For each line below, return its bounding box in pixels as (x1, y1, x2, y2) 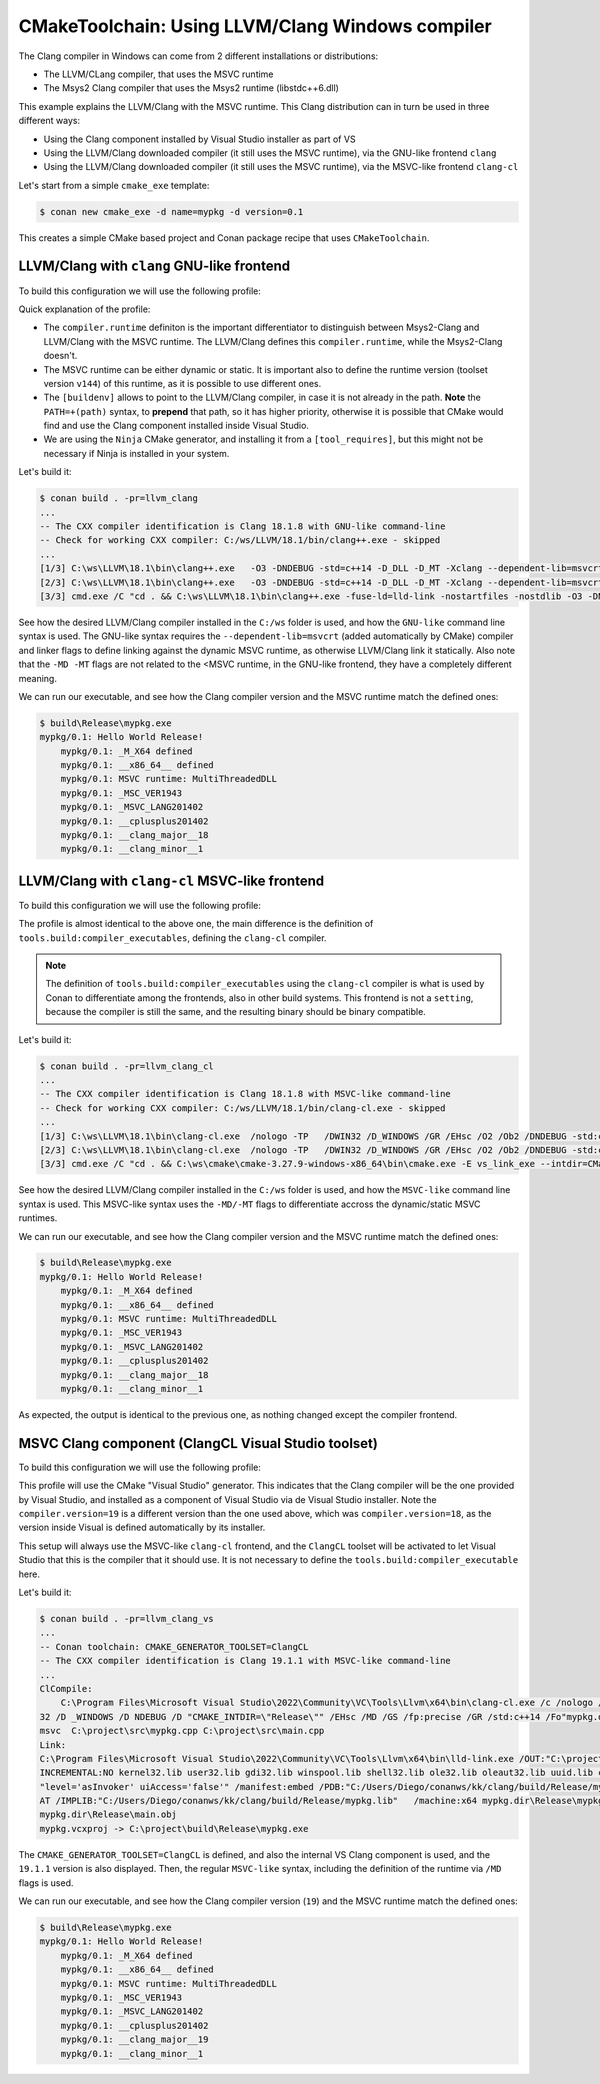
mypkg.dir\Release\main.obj (39, 1809, 177, 1820)
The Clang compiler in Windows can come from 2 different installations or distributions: (18, 50, 379, 62)
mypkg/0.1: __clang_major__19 (60, 2034, 209, 2045)
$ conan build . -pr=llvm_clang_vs (39, 1613, 214, 1624)
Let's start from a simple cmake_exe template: (18, 179, 210, 191)
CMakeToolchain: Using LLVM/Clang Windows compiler (18, 15, 492, 37)
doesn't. (43, 350, 78, 362)
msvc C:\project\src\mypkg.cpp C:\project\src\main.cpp (39, 1725, 325, 1737)
